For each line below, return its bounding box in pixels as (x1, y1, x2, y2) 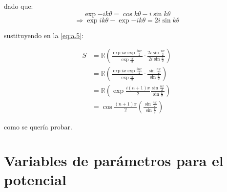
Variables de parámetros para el (4, 150, 224, 171)
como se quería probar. (4, 122, 72, 132)
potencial (4, 170, 66, 190)
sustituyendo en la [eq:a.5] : (4, 30, 84, 40)
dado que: (4, 1, 33, 11)
